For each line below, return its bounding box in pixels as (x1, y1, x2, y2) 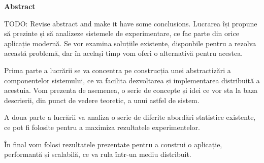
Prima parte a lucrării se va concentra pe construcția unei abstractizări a (4, 64, 231, 75)
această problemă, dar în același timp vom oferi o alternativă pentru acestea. (4, 48, 243, 58)
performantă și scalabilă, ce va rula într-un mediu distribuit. (4, 149, 191, 159)
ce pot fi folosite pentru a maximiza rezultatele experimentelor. (4, 121, 200, 132)
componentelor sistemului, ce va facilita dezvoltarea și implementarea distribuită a (4, 75, 260, 85)
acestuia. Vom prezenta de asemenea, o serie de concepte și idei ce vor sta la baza (4, 85, 258, 95)
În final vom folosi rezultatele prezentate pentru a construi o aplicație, (4, 139, 222, 149)
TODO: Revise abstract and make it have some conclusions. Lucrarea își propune (4, 18, 257, 28)
